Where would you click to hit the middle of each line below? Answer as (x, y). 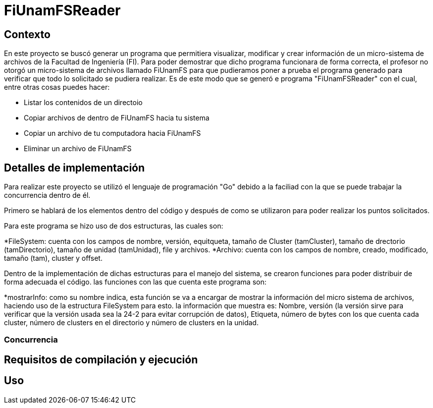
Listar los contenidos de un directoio (83, 103)
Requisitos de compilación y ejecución (101, 359)
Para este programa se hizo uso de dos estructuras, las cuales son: (114, 226)
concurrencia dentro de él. (47, 195)
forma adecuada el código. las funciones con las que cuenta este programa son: (135, 282)
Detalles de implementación (75, 168)
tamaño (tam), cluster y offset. (53, 258)
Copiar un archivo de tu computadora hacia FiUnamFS (112, 133)
